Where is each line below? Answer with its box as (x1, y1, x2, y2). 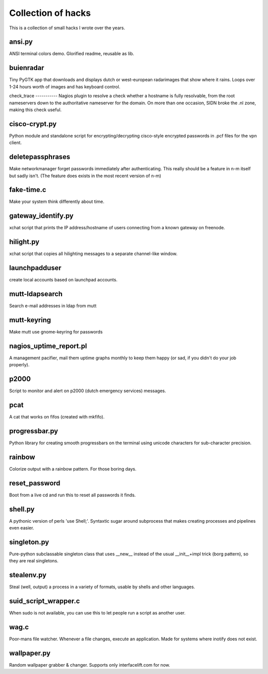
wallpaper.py (9, 649, 51, 657)
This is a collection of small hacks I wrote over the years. (9, 25, 125, 31)
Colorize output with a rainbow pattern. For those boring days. (9, 466, 136, 472)
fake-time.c (9, 186, 47, 194)
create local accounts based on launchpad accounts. (9, 277, 118, 283)
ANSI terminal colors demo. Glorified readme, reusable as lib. (9, 51, 134, 57)
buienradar (9, 64, 45, 72)
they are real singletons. (9, 558, 59, 564)
